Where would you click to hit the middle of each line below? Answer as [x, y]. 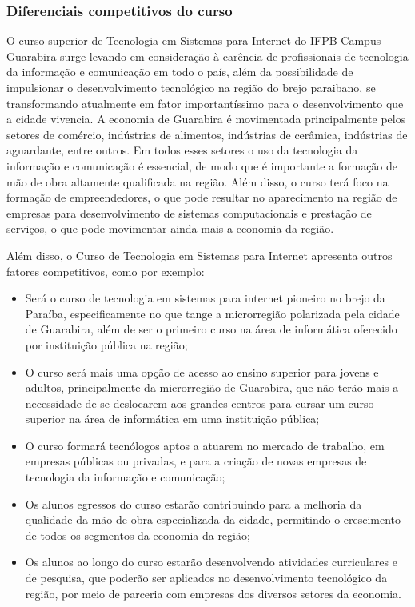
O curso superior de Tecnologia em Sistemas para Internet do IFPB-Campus [194, 40]
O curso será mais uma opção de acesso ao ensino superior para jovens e [202, 371]
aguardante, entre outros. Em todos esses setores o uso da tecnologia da [182, 150]
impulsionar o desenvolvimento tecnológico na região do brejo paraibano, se [191, 87]
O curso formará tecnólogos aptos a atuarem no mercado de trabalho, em [205, 445]
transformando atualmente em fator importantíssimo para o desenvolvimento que [205, 103]
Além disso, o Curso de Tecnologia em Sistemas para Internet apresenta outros [200, 255]
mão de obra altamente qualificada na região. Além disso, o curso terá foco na [198, 181]
